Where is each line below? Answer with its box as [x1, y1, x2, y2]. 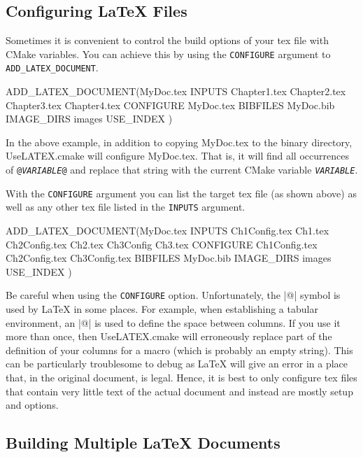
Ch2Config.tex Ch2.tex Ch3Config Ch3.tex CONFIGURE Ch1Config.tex [6, 237, 318, 251]
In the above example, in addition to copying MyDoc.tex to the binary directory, [6, 134, 353, 149]
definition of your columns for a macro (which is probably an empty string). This [6, 342, 353, 357]
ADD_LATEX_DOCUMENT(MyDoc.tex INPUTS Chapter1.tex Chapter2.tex [6, 84, 346, 99]
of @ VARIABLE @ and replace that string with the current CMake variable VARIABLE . [6, 162, 358, 177]
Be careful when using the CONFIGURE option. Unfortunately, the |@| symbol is [6, 288, 341, 302]
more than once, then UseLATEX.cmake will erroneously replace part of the [6, 329, 332, 344]
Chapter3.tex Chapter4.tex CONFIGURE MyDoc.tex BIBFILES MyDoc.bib [6, 97, 335, 112]
